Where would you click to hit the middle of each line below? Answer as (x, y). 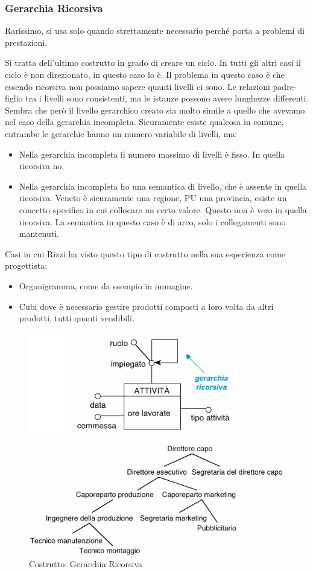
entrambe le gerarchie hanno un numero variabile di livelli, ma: (121, 133)
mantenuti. (39, 233)
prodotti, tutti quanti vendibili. (77, 318)
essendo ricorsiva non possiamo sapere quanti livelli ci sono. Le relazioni (138, 86)
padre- (285, 86)
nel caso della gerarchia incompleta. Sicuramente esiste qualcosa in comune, (144, 122)
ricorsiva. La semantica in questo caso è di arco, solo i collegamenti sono (152, 221)
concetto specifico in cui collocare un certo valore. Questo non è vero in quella (163, 209)
